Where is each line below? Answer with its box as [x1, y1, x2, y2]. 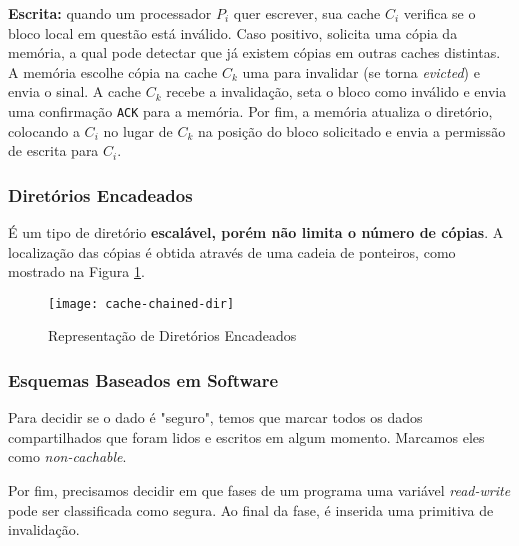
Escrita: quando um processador [8, 3, 212, 23]
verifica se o [403, 3, 476, 23]
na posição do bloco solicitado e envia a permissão [197, 120, 506, 141]
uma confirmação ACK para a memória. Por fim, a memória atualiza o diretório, [8, 100, 493, 121]
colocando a [8, 120, 80, 141]
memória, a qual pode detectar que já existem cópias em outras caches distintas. [8, 42, 501, 63]
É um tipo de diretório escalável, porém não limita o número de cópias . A [8, 222, 504, 243]
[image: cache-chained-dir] [48, 296, 235, 311]
